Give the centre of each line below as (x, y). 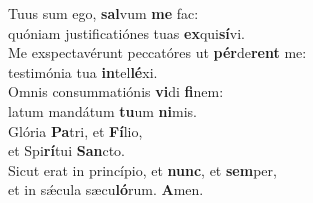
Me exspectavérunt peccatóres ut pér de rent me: (157, 52)
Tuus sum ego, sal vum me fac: (103, 13)
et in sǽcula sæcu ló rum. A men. (106, 189)
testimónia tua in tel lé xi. (83, 71)
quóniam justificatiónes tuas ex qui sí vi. (127, 32)
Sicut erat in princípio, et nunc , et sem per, (142, 169)
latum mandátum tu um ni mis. (102, 110)
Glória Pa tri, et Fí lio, (75, 130)
